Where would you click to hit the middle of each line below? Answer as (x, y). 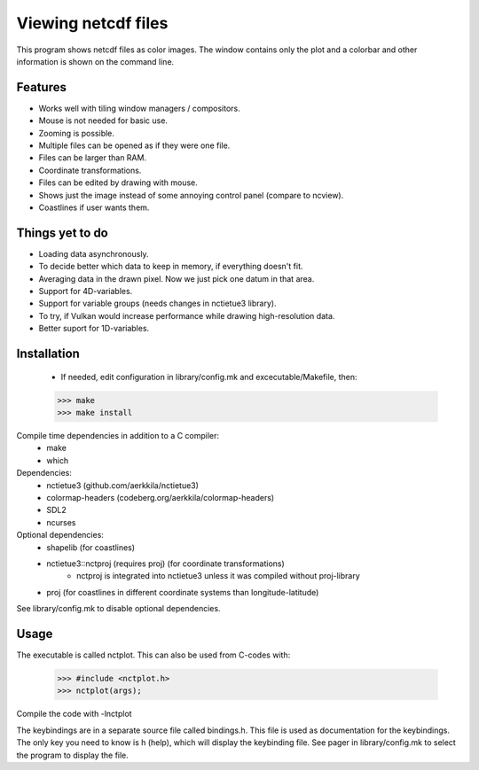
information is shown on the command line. (95, 61)
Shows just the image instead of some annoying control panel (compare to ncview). (191, 195)
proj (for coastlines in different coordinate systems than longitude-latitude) (183, 592)
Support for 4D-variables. (86, 292)
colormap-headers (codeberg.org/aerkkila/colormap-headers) (161, 497)
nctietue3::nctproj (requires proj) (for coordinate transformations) (166, 564)
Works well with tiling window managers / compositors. (140, 108)
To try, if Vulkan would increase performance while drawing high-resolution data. (187, 315)
